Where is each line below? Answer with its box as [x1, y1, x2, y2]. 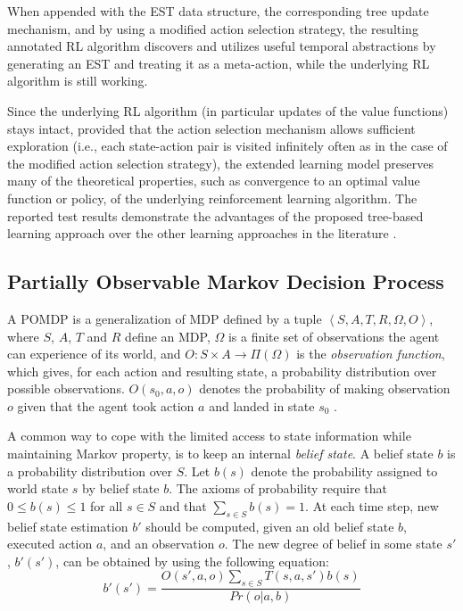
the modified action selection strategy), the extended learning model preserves [7, 153, 434, 172]
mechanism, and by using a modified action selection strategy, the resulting [7, 19, 418, 37]
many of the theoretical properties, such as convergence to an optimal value [7, 171, 420, 190]
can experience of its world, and [7, 344, 181, 363]
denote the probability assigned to [251, 461, 438, 480]
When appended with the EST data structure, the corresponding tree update [7, 2, 429, 20]
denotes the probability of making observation [199, 379, 451, 398]
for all [90, 496, 123, 515]
